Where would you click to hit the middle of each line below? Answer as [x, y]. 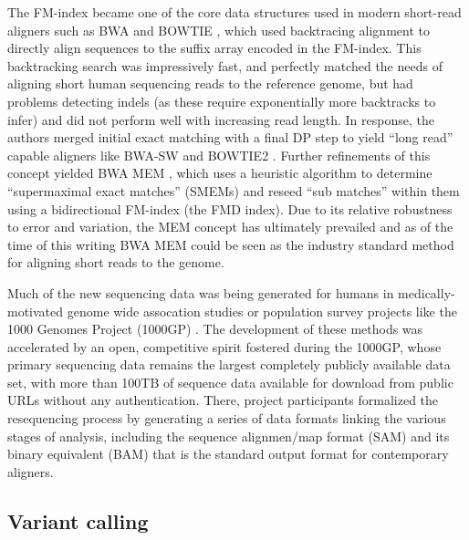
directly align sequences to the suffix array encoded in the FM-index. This [214, 48]
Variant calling [78, 520]
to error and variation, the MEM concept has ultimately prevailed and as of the [230, 227]
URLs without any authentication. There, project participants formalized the [223, 400]
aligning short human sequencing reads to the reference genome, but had [210, 83]
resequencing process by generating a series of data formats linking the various [227, 418]
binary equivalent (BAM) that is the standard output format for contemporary [228, 454]
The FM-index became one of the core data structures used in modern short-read [234, 12]
